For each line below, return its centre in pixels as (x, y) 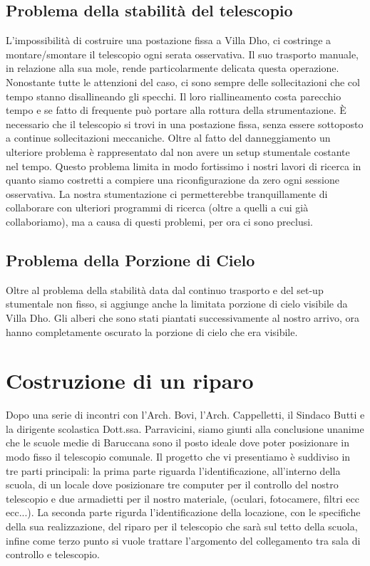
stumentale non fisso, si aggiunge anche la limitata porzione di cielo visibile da (177, 304)
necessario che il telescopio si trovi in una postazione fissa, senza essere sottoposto (185, 124)
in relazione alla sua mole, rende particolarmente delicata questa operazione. (173, 68)
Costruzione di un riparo (130, 381)
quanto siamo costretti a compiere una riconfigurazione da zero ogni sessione (173, 180)
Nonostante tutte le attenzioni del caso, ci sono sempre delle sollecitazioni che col (183, 82)
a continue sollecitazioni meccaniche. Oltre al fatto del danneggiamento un (168, 138)
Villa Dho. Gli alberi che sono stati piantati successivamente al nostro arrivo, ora (183, 317)
